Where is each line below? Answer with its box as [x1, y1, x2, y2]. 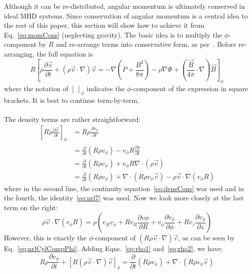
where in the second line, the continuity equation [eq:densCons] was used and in [4, 183, 244, 193]
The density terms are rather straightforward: [4, 114, 141, 124]
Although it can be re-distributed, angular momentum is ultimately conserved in [4, 1, 245, 11]
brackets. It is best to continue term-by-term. [4, 95, 139, 105]
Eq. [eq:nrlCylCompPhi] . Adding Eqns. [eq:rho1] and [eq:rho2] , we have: [4, 243, 223, 254]
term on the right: [4, 202, 58, 212]
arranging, [4, 48, 35, 59]
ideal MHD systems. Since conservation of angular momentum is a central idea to [4, 10, 248, 20]
